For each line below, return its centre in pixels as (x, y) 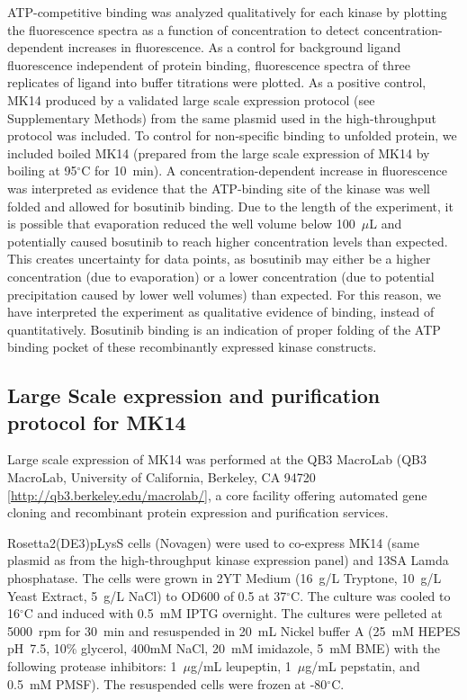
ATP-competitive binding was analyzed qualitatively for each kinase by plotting (227, 12)
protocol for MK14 (97, 422)
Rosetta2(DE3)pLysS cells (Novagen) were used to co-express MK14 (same (213, 542)
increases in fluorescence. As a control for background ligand (234, 47)
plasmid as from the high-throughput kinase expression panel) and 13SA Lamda (228, 560)
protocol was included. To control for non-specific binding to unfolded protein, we (232, 135)
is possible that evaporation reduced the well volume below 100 (181, 224)
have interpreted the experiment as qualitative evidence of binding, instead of (221, 312)
